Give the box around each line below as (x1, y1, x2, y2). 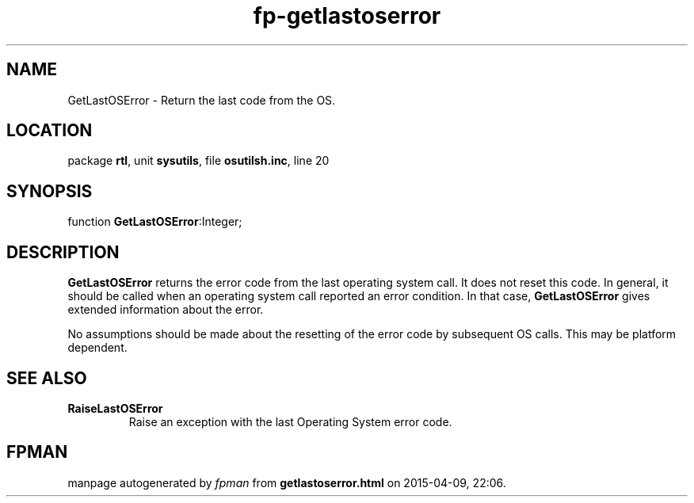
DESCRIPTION (6, 242, 120, 262)
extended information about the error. (67, 303, 264, 317)
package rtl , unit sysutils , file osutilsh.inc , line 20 (67, 154, 330, 168)
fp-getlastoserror (253, 2, 441, 29)
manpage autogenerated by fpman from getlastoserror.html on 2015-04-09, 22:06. (67, 475, 506, 490)
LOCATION (6, 120, 93, 141)
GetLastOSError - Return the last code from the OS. (67, 93, 336, 107)
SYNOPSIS (6, 181, 93, 201)
